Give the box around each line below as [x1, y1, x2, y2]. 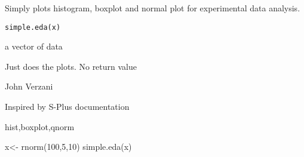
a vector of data [5, 40, 63, 53]
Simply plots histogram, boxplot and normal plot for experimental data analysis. [5, 2, 300, 14]
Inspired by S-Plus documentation [5, 100, 130, 113]
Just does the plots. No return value [5, 60, 137, 72]
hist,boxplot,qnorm [5, 120, 75, 133]
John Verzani [5, 80, 53, 93]
